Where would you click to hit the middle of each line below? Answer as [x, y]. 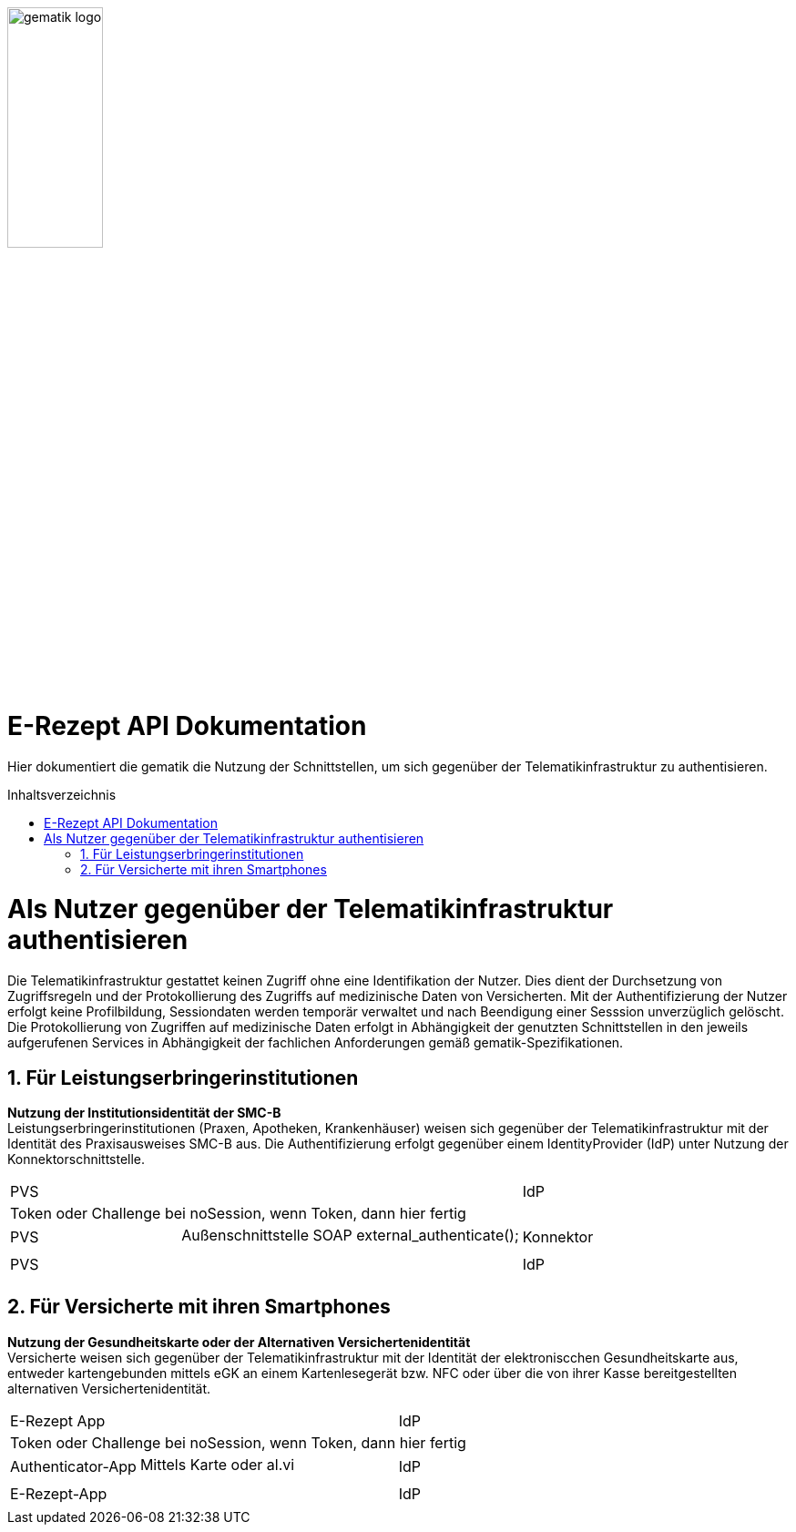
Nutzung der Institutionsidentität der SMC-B [144, 1113]
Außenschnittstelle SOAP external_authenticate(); [350, 1236]
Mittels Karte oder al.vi [217, 1464]
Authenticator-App [73, 1466]
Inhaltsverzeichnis [62, 794]
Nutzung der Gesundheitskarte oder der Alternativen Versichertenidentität [239, 1342]
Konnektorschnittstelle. [77, 1159]
